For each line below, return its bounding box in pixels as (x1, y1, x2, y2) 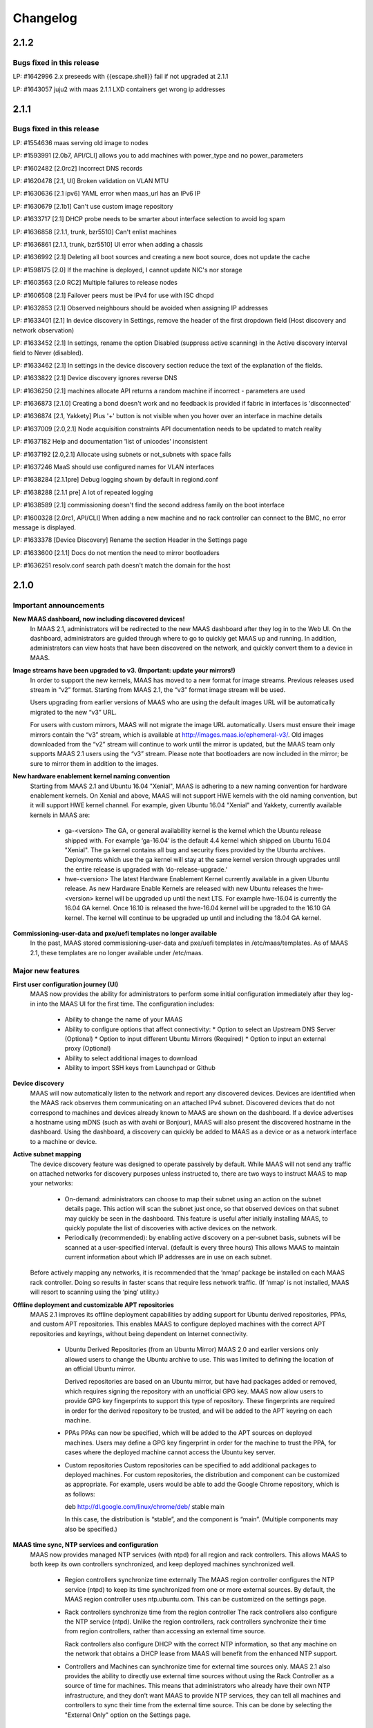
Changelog (12, 10, 77, 26)
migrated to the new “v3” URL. (30, 708, 117, 716)
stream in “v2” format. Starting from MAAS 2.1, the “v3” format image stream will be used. (30, 686, 286, 694)
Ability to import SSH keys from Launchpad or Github (64, 1064, 216, 1072)
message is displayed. (12, 523, 76, 532)
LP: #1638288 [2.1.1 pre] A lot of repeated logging (12, 488, 153, 496)
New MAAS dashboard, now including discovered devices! (12, 615, 186, 623)
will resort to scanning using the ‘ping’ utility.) (30, 1288, 160, 1296)
